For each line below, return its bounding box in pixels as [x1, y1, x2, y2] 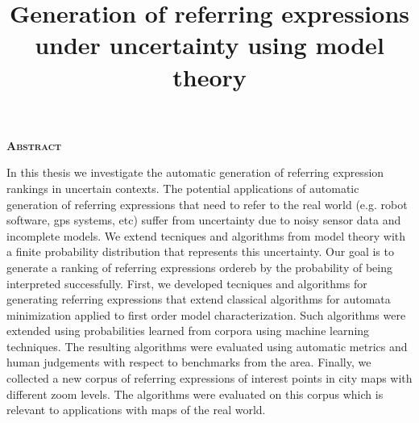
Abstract [6, 136, 62, 153]
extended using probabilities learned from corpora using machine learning [6, 322, 370, 339]
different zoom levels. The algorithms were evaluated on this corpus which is [6, 385, 384, 402]
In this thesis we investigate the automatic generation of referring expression [6, 164, 384, 181]
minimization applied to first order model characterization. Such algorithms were [6, 306, 406, 323]
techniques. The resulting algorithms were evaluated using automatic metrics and [6, 337, 408, 354]
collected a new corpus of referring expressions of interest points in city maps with [6, 370, 413, 387]
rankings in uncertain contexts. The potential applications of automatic [6, 179, 359, 196]
